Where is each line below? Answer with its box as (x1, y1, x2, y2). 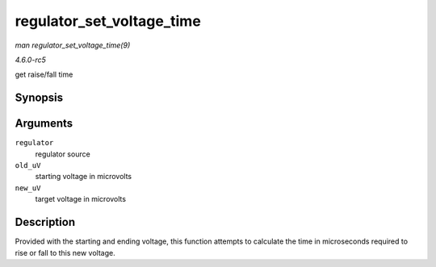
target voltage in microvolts (35, 194, 127, 204)
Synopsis (15, 91, 64, 105)
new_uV (15, 183, 41, 193)
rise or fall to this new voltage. (15, 248, 116, 257)
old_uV (15, 161, 41, 170)
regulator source (35, 149, 90, 159)
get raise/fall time (15, 69, 73, 80)
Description (15, 215, 76, 229)
